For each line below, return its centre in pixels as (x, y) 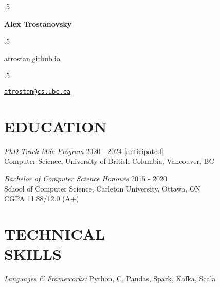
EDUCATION (56, 126)
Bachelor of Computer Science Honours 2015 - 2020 (86, 178)
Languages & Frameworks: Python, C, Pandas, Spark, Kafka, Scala (110, 279)
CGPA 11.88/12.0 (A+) (42, 198)
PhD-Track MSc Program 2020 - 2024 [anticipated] (84, 151)
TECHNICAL (55, 233)
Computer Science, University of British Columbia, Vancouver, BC (109, 161)
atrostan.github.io (32, 58)
